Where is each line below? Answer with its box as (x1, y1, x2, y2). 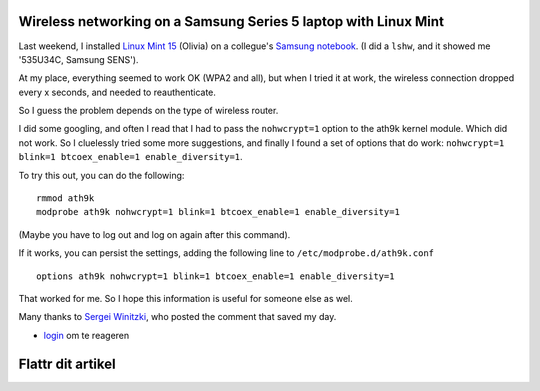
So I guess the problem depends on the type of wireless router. (18, 105, 279, 117)
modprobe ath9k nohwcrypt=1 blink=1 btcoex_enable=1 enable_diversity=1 (36, 206, 400, 218)
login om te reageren (43, 329, 130, 341)
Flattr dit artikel (18, 355, 116, 372)
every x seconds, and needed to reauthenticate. (18, 86, 217, 98)
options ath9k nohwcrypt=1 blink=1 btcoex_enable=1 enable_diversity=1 (36, 270, 395, 282)
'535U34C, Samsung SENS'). (18, 53, 139, 65)
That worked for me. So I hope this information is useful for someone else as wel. (18, 292, 354, 304)
